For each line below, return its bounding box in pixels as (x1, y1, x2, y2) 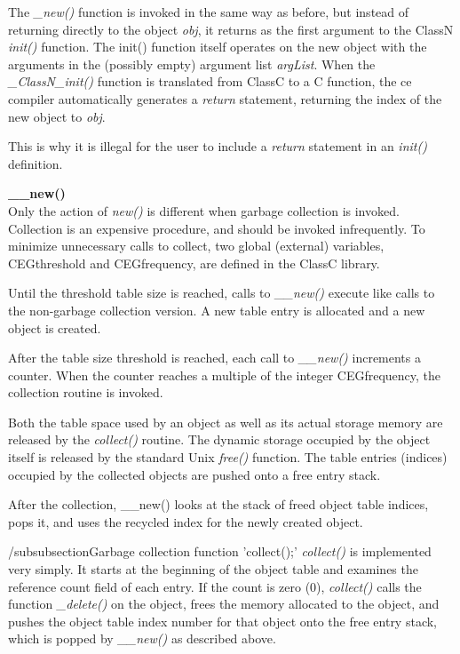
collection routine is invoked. (8, 383, 163, 402)
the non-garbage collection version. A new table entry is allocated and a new (8, 300, 425, 319)
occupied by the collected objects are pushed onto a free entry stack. (8, 465, 381, 483)
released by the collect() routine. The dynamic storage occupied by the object (8, 430, 431, 449)
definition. (8, 154, 63, 172)
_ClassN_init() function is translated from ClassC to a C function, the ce (8, 72, 412, 91)
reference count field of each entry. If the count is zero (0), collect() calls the (8, 577, 422, 595)
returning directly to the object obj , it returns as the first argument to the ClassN (8, 20, 454, 38)
